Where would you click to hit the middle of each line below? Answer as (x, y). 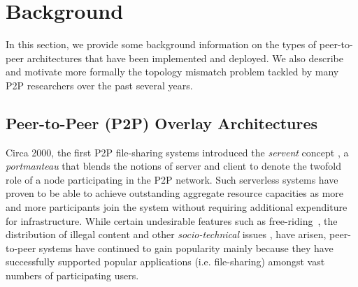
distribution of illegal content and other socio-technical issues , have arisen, (166, 234)
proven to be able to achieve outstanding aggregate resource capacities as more (175, 193)
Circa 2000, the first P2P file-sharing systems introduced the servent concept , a (177, 152)
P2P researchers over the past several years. (99, 85)
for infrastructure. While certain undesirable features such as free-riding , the (172, 220)
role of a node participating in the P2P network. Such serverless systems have (172, 179)
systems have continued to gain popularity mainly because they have (186, 248)
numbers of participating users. (72, 275)
